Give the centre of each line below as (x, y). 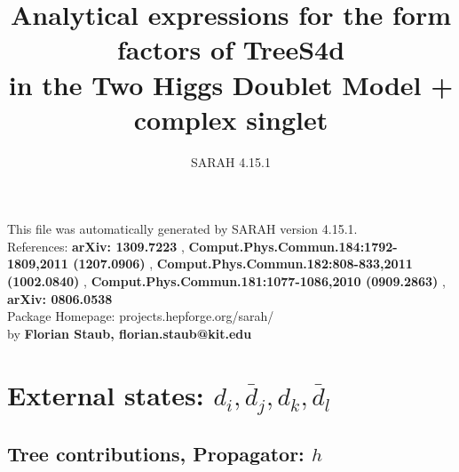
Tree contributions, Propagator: (156, 453)
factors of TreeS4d (231, 49)
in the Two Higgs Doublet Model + (231, 84)
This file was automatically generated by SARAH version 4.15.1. (182, 229)
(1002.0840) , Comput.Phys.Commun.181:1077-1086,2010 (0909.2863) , (226, 281)
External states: (106, 394)
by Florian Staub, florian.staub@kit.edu (130, 333)
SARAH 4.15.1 (231, 161)
